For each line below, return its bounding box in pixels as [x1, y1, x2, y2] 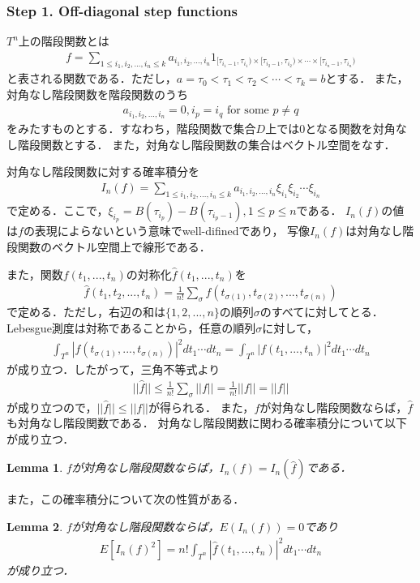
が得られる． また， [148, 398, 255, 415]
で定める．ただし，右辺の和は [6, 303, 165, 320]
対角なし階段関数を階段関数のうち [6, 85, 188, 102]
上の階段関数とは [18, 32, 109, 49]
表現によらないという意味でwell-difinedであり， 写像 [34, 222, 311, 239]
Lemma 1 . [6, 459, 63, 476]
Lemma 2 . [6, 517, 63, 534]
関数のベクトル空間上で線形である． [17, 238, 211, 255]
